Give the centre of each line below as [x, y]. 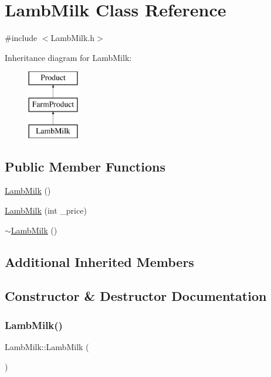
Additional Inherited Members [99, 261]
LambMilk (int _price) [46, 210]
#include [21, 38]
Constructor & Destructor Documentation [136, 296]
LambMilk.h [73, 38]
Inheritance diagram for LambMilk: [68, 57]
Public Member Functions [85, 166]
